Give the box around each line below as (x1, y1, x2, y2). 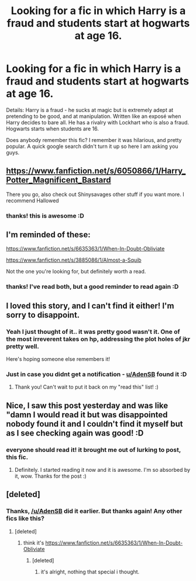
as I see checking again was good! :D (6, 428, 144, 438)
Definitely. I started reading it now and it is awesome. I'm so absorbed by (14, 467, 191, 474)
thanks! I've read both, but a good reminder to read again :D (6, 283, 179, 291)
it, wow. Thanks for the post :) (14, 472, 87, 479)
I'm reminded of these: (6, 230, 91, 240)
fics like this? (6, 515, 45, 523)
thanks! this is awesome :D (6, 211, 85, 219)
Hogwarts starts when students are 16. (6, 125, 99, 132)
